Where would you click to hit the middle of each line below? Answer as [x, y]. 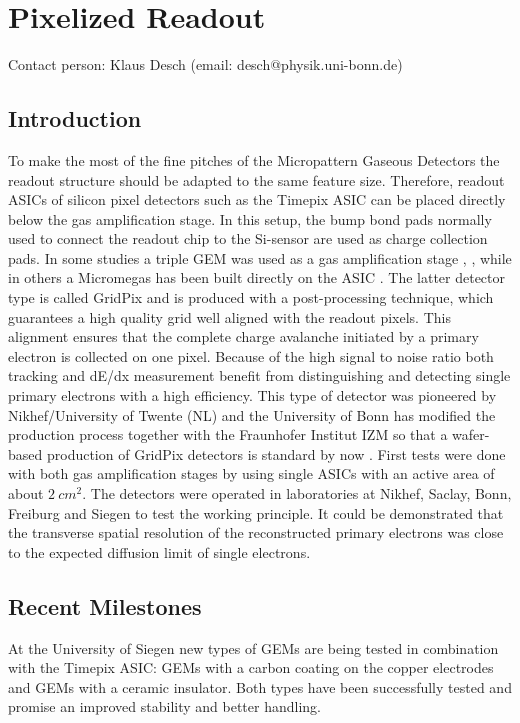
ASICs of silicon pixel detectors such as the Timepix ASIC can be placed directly [257, 199]
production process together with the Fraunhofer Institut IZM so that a [228, 434]
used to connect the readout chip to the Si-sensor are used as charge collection [248, 238]
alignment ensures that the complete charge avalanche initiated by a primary [243, 336]
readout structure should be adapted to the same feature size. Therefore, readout [256, 179]
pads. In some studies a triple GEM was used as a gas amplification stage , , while [260, 257]
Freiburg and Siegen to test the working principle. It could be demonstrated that [256, 512]
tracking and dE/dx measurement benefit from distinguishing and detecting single [259, 375]
